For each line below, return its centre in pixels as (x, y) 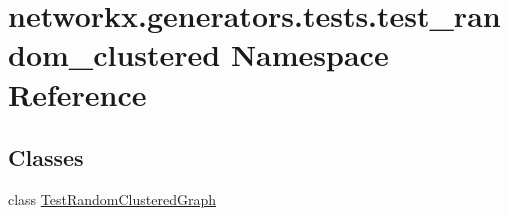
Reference (77, 93)
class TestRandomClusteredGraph (112, 198)
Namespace (309, 54)
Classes (46, 157)
